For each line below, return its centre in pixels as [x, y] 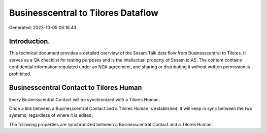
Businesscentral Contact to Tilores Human [76, 88]
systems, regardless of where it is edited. [51, 115]
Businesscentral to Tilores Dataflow [84, 13]
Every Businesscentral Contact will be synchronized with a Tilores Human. [84, 99]
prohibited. [20, 74]
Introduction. [30, 41]
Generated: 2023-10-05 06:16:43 [43, 27]
